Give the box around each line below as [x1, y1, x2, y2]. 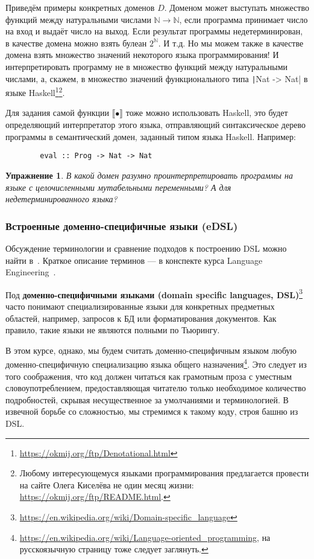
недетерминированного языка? [5, 193, 118, 205]
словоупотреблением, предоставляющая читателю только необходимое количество [5, 382, 306, 394]
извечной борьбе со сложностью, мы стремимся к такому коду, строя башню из [5, 405, 298, 418]
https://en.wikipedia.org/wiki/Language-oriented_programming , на [19, 531, 271, 543]
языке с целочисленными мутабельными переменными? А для [5, 180, 231, 193]
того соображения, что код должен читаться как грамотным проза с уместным [5, 369, 292, 382]
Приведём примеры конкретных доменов [5, 1, 155, 13]
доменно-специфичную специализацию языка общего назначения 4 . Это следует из [5, 356, 307, 370]
